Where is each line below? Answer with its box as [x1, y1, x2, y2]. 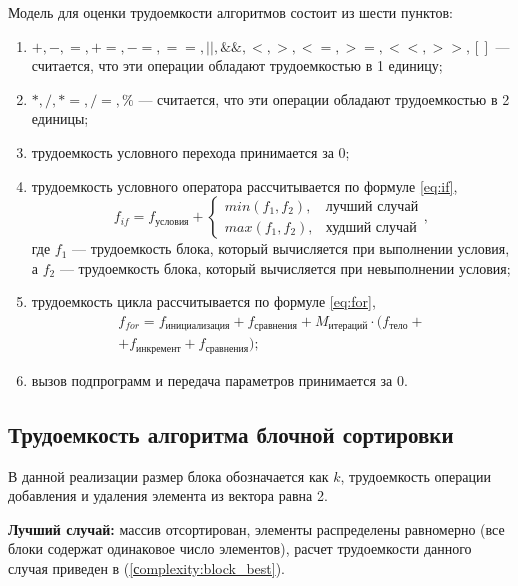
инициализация [165, 321, 230, 332]
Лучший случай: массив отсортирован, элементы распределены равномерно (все [8, 518, 505, 539]
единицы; [31, 108, 89, 129]
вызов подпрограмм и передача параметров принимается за [31, 369, 393, 390]
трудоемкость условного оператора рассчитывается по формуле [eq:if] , [31, 175, 458, 196]
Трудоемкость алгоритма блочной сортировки [8, 418, 454, 449]
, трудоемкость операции [340, 465, 491, 486]
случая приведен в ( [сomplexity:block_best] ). [8, 558, 285, 579]
